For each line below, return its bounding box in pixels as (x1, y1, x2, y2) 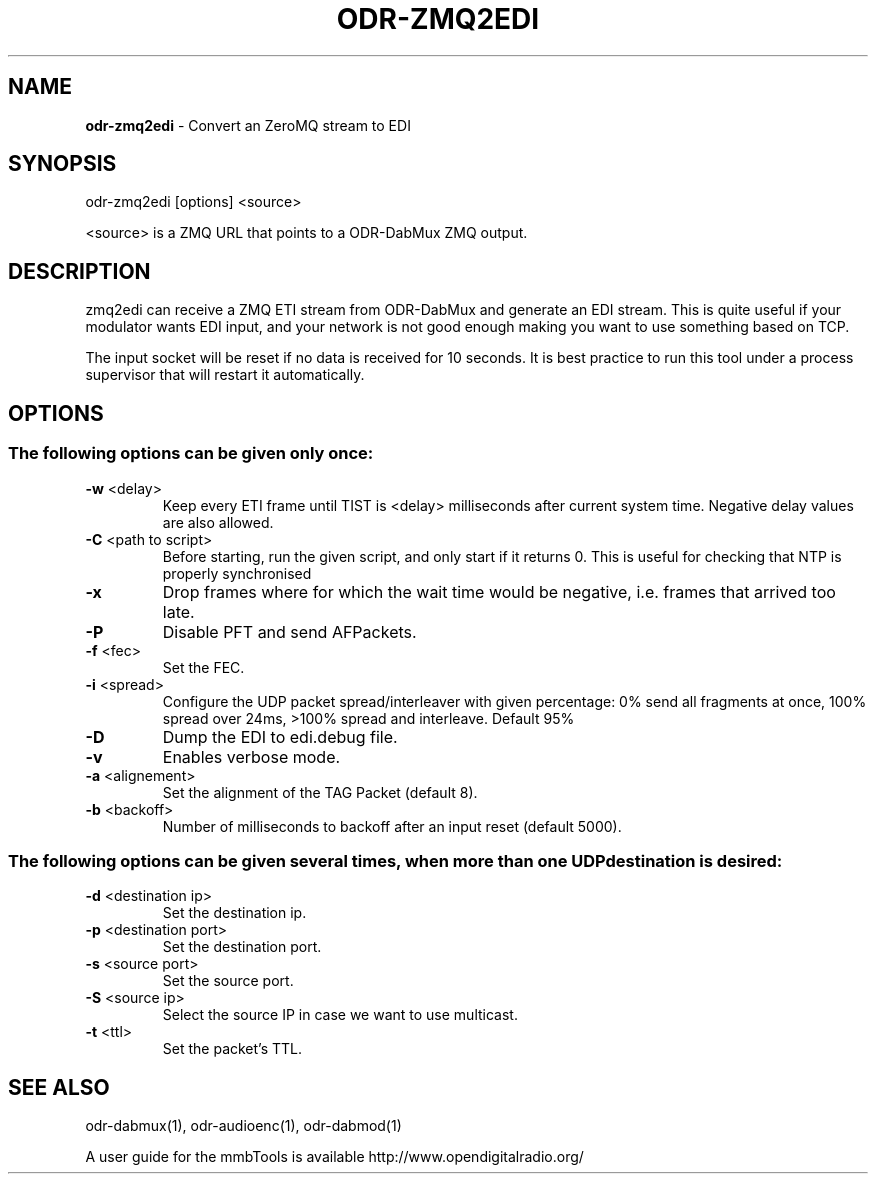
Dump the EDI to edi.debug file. (162, 726, 398, 747)
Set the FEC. (162, 658, 245, 676)
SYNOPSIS (8, 151, 117, 177)
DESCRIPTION (8, 258, 151, 284)
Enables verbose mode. (162, 746, 341, 767)
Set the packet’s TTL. (162, 1040, 303, 1058)
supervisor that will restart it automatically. (85, 366, 365, 384)
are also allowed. (162, 513, 274, 531)
